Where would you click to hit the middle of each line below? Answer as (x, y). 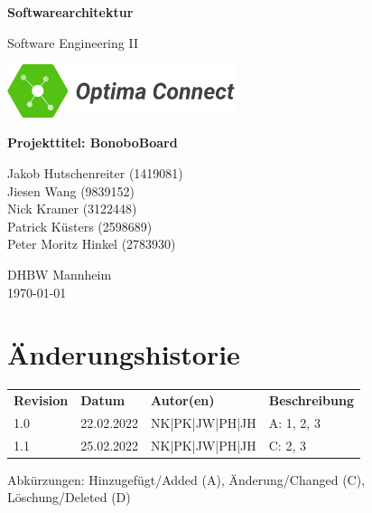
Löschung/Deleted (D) (69, 497)
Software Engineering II (73, 42)
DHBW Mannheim (60, 274)
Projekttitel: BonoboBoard (93, 142)
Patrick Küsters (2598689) (80, 226)
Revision (41, 400)
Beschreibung (311, 400)
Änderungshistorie (124, 354)
